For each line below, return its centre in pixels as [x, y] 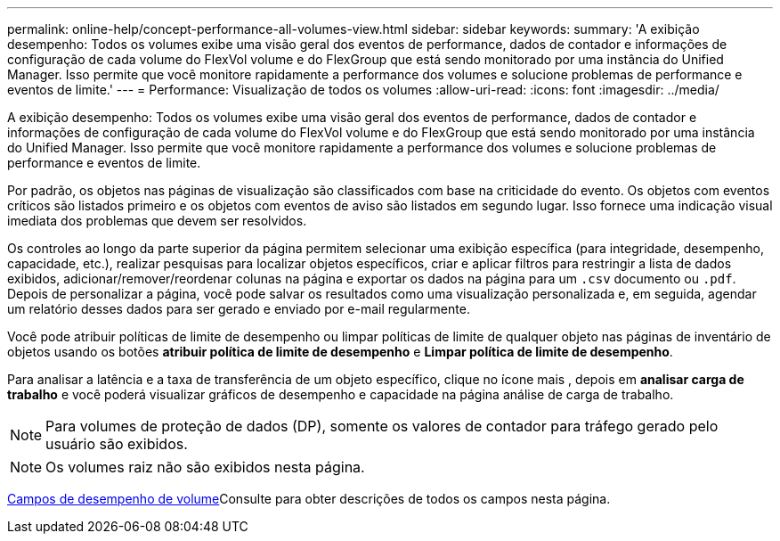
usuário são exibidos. [117, 444]
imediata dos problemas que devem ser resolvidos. [157, 221]
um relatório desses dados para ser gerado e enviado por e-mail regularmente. [239, 309]
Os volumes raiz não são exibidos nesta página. [205, 467]
